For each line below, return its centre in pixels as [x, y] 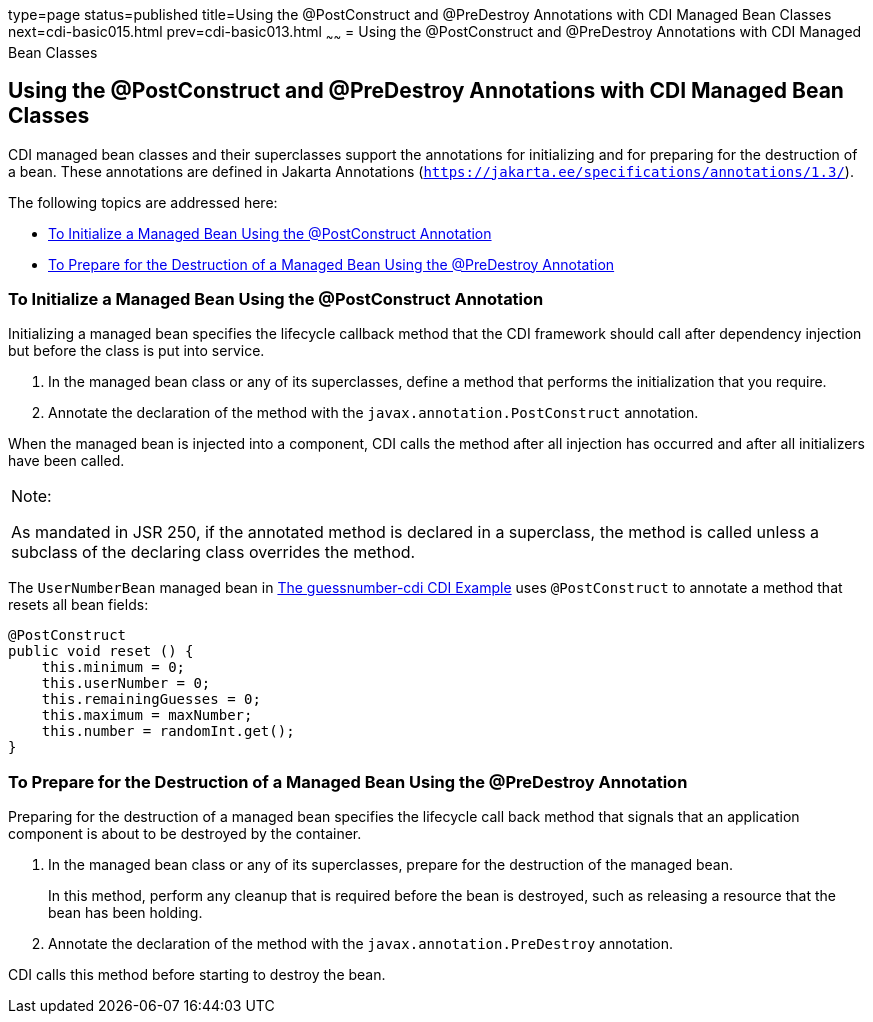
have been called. [66, 461]
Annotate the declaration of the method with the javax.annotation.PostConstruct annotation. [373, 413]
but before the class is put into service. [136, 351]
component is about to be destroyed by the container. [185, 834]
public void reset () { [101, 651]
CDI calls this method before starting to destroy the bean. [197, 975]
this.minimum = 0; [113, 667]
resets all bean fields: [78, 605]
